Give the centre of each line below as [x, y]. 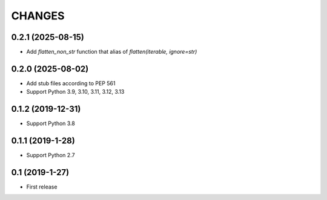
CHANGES [38, 16]
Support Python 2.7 [51, 155]
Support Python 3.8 [51, 123]
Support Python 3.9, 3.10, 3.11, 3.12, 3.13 [75, 92]
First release [42, 187]
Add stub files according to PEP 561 [71, 83]
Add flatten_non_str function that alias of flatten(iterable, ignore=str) [112, 52]
